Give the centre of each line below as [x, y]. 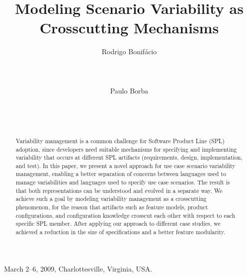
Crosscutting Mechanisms [129, 28]
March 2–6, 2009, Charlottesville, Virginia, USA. [78, 268]
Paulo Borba [129, 90]
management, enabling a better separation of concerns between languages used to [121, 174]
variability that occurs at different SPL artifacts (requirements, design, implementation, [129, 157]
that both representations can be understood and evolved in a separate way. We [119, 190]
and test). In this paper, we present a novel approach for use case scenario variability [125, 165]
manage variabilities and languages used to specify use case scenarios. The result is [123, 182]
